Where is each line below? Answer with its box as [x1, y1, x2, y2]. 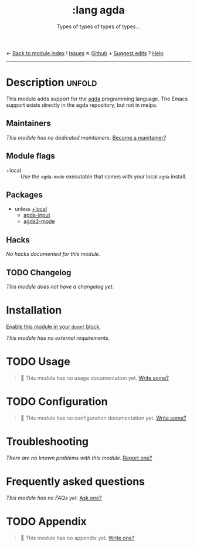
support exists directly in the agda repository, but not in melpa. [6, 101, 158, 109]
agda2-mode [23, 218, 55, 225]
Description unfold [6, 76, 97, 89]
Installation [6, 303, 62, 317]
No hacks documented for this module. [6, 251, 101, 258]
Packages [6, 190, 43, 200]
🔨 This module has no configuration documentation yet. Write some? [20, 414, 186, 421]
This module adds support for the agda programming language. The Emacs [6, 95, 188, 102]
